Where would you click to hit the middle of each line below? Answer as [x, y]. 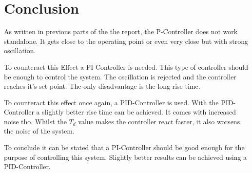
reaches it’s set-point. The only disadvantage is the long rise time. [102, 86]
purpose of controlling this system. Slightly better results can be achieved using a [126, 157]
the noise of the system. [39, 131]
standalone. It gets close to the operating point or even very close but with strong [126, 41]
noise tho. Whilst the [35, 121]
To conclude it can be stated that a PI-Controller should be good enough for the [124, 147]
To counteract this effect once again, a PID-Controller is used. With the [111, 102]
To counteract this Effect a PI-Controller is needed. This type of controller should [126, 67]
